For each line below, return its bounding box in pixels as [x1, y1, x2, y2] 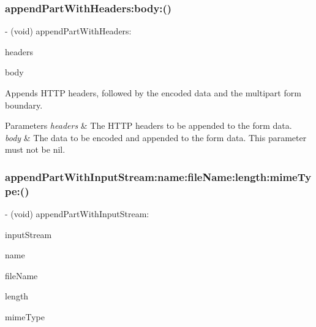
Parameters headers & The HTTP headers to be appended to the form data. [5, 119, 292, 132]
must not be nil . [5, 143, 66, 156]
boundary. [5, 98, 43, 111]
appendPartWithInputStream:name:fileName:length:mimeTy [5, 169, 312, 184]
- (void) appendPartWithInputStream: [5, 207, 149, 220]
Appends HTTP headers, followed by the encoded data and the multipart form [5, 87, 301, 99]
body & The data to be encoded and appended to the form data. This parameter [5, 131, 307, 144]
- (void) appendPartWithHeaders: [5, 25, 132, 37]
